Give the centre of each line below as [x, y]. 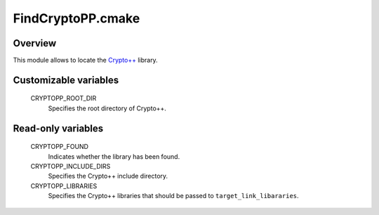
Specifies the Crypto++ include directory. [108, 176]
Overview [35, 43]
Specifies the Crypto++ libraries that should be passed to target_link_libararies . [173, 196]
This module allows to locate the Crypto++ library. [85, 60]
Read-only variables [58, 128]
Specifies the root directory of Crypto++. [107, 108]
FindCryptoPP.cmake [77, 18]
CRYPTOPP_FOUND [60, 147]
